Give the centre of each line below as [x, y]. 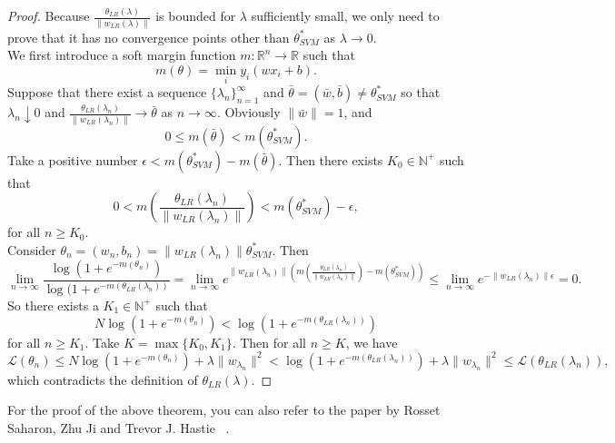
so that [421, 92]
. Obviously [248, 112]
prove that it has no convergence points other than [149, 37]
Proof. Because [49, 16]
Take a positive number [73, 159]
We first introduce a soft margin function [122, 55]
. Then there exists [331, 159]
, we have [372, 342]
